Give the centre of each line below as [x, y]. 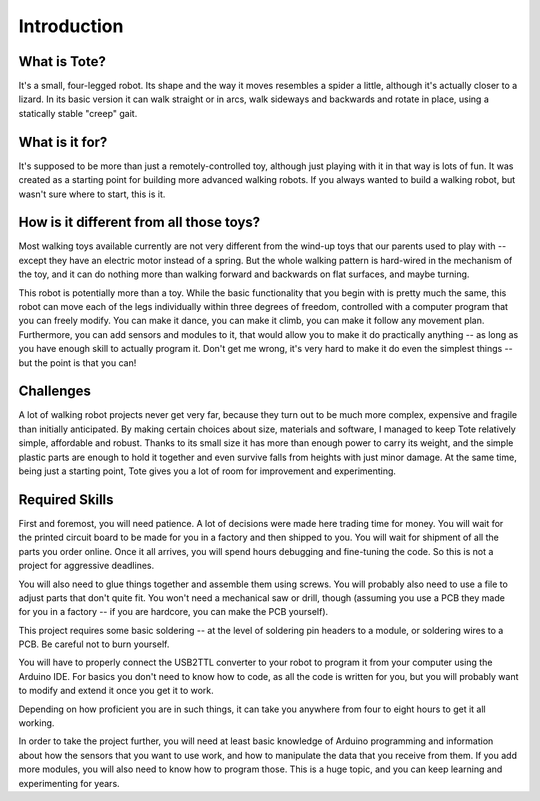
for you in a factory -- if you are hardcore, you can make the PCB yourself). [173, 612]
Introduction [71, 26]
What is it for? [63, 141]
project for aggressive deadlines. [86, 566]
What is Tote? [62, 61]
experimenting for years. [69, 783]
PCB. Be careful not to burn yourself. [94, 644]
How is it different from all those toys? [139, 222]
